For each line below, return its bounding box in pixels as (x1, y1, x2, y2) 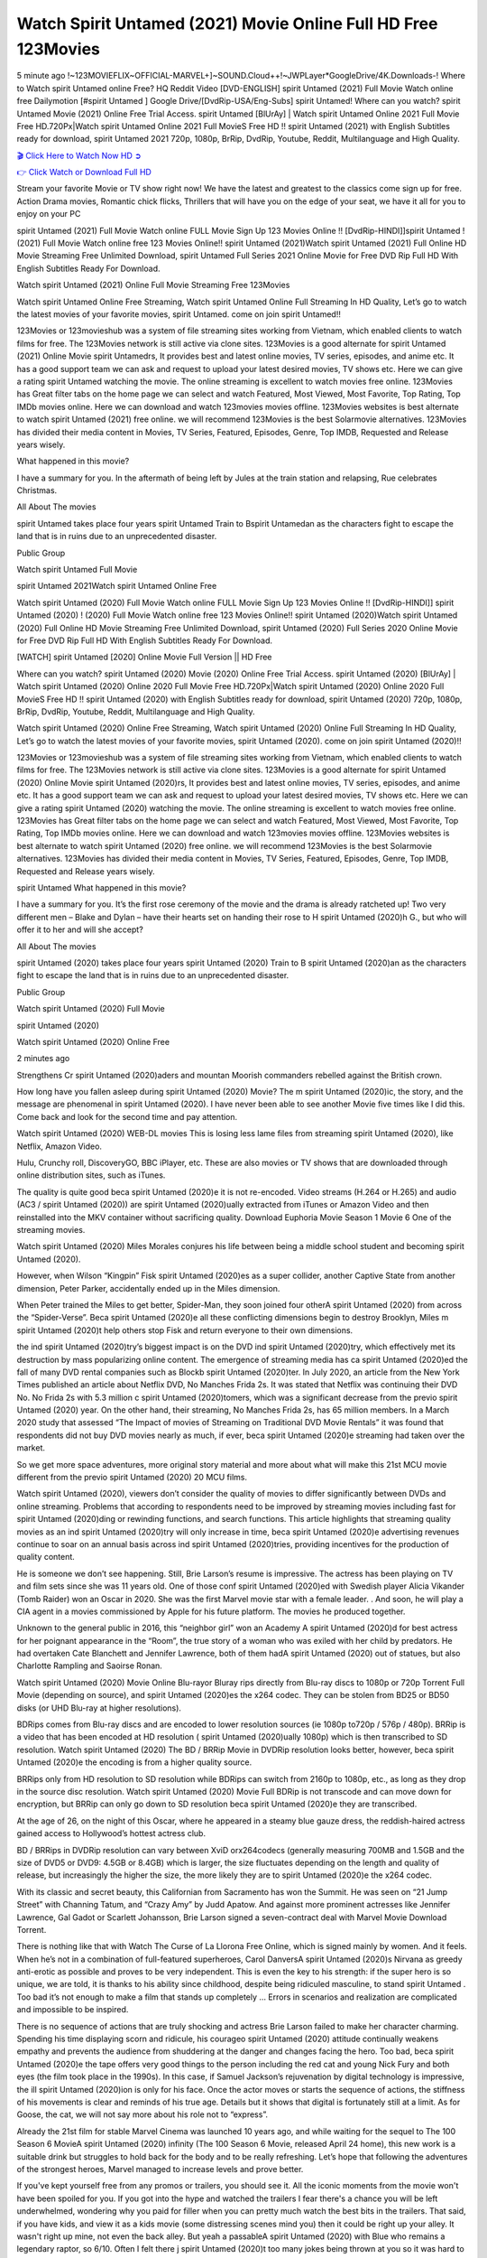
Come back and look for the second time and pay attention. (16, 1111, 238, 1122)
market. (16, 1442, 45, 1453)
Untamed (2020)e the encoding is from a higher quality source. (16, 1757, 253, 1768)
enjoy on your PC (16, 209, 81, 219)
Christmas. (16, 485, 58, 496)
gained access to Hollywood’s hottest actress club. (16, 1828, 207, 1839)
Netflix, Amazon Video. (16, 1141, 103, 1152)
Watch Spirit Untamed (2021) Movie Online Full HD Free (16, 14, 438, 33)
